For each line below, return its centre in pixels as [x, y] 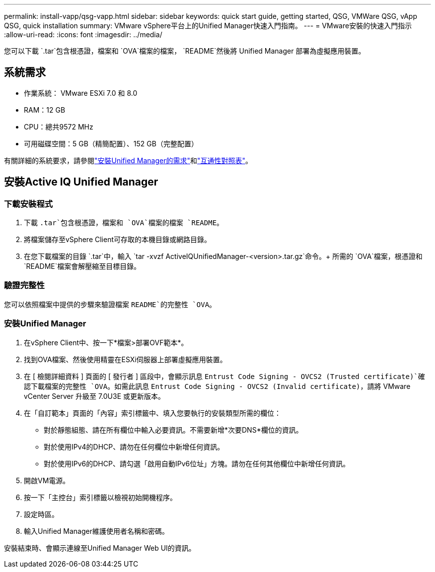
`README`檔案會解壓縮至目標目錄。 [82, 266]
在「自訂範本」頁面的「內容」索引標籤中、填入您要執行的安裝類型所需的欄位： [152, 413]
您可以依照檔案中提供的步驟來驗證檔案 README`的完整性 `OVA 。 [110, 304]
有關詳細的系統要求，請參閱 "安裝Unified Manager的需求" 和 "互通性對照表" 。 [128, 160]
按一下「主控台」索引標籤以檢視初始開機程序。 [100, 497]
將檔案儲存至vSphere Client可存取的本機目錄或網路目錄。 [118, 240]
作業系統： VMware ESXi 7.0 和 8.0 [81, 93]
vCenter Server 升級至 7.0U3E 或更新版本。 [94, 396]
